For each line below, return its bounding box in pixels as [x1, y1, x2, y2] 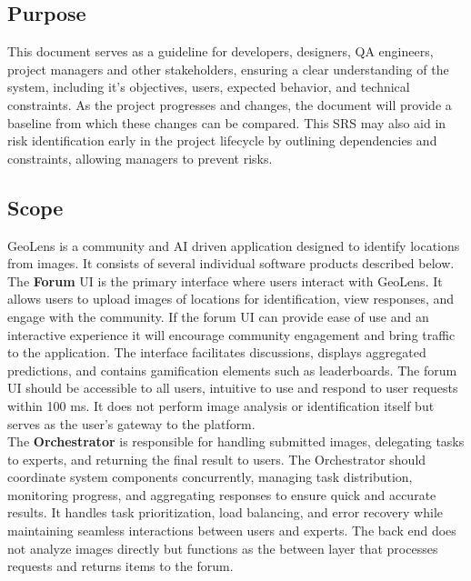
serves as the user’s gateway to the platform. [7, 414, 256, 433]
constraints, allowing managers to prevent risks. [7, 148, 273, 167]
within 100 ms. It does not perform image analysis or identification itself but [7, 396, 435, 415]
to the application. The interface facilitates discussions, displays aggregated [7, 343, 426, 362]
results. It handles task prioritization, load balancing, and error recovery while [7, 503, 443, 522]
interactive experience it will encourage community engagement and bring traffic [7, 325, 456, 344]
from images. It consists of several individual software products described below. [7, 254, 455, 273]
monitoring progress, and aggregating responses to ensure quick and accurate [7, 485, 436, 504]
